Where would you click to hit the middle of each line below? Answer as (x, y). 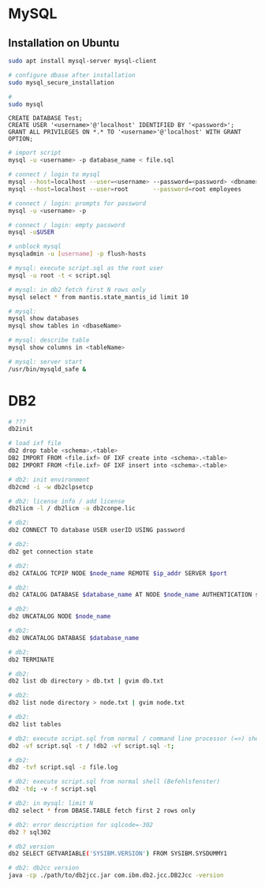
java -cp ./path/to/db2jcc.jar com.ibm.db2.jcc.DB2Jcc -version (116, 876)
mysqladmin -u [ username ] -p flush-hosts (77, 254)
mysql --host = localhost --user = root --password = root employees (125, 189)
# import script (35, 153)
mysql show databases (44, 319)
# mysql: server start (45, 361)
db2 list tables (35, 724)
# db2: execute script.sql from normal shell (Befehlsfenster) (114, 782)
